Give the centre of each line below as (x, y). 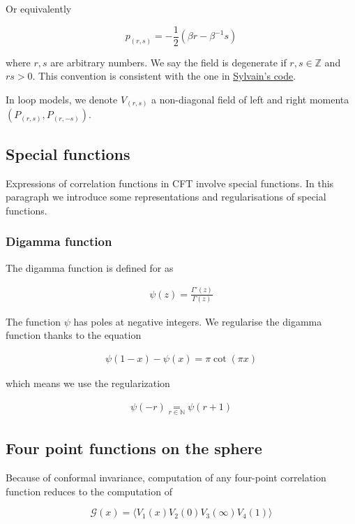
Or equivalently (39, 8)
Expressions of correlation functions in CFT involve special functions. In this (170, 183)
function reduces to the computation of (89, 491)
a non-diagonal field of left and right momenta (250, 99)
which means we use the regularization (88, 383)
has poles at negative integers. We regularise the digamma (198, 321)
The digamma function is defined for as (90, 267)
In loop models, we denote (62, 99)
